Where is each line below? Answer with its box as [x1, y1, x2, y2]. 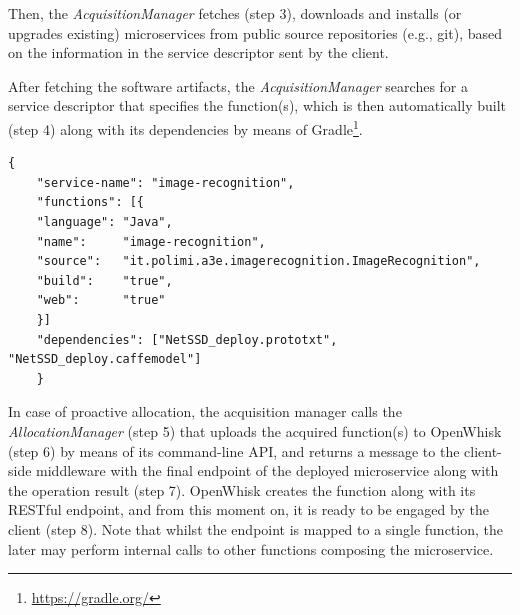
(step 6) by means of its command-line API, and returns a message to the [8, 440, 460, 461]
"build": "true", [36, 273, 173, 288]
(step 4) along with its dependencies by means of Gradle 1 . [8, 115, 363, 139]
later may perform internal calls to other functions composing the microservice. [8, 538, 494, 559]
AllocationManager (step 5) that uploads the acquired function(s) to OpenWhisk [8, 420, 502, 441]
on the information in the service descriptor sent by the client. [8, 42, 389, 63]
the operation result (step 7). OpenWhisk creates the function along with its [8, 479, 476, 500]
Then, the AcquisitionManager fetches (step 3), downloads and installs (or [8, 3, 462, 23]
